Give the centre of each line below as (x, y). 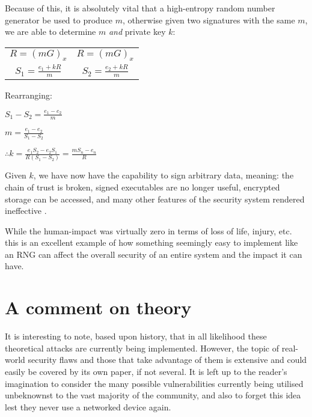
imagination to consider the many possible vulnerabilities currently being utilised (154, 383)
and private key (137, 32)
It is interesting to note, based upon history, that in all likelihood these (136, 336)
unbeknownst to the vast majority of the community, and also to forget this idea (153, 395)
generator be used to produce (59, 20)
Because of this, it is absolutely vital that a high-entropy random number (140, 8)
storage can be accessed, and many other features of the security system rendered (155, 199)
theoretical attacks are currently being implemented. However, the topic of (142, 348)
